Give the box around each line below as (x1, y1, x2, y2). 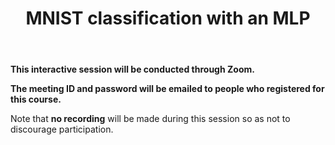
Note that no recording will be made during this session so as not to (10, 113, 291, 125)
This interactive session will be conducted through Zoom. (10, 63, 255, 76)
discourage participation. (10, 123, 114, 136)
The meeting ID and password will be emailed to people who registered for (10, 83, 325, 95)
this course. (10, 93, 62, 106)
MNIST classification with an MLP (25, 7, 311, 30)
